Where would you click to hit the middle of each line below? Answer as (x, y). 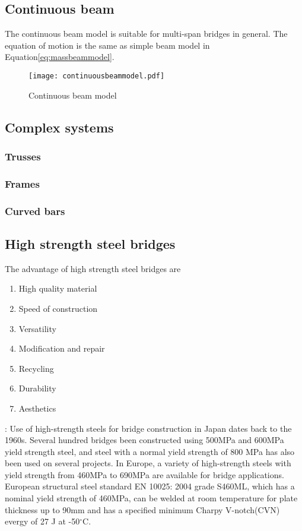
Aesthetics (37, 408)
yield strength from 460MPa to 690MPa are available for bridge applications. (144, 474)
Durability (37, 388)
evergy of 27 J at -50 (42, 521)
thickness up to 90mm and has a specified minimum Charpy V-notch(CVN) (142, 509)
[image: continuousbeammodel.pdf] (97, 76)
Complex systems (59, 127)
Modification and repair (62, 348)
